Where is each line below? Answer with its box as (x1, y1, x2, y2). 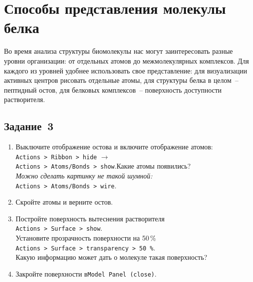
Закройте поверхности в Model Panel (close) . (15, 268, 157, 279)
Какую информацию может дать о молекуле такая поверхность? (15, 252, 208, 262)
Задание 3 (4, 118, 54, 134)
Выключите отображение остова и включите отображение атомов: (15, 141, 213, 152)
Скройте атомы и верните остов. (15, 197, 113, 207)
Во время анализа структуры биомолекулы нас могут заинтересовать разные (4, 46, 233, 56)
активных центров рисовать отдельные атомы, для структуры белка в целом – (4, 75, 239, 85)
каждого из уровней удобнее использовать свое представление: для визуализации (4, 65, 247, 75)
